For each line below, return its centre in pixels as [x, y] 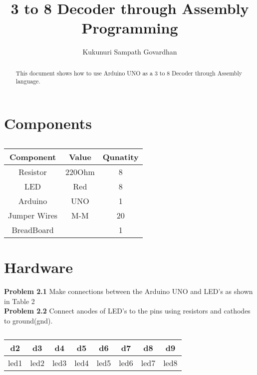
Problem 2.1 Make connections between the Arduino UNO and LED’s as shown [128, 291]
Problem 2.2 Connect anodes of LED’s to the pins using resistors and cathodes [127, 311]
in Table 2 [19, 301]
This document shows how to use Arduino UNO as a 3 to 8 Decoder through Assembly [129, 73]
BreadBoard [33, 229]
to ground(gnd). [28, 320]
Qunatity [121, 156]
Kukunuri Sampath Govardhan [130, 52]
